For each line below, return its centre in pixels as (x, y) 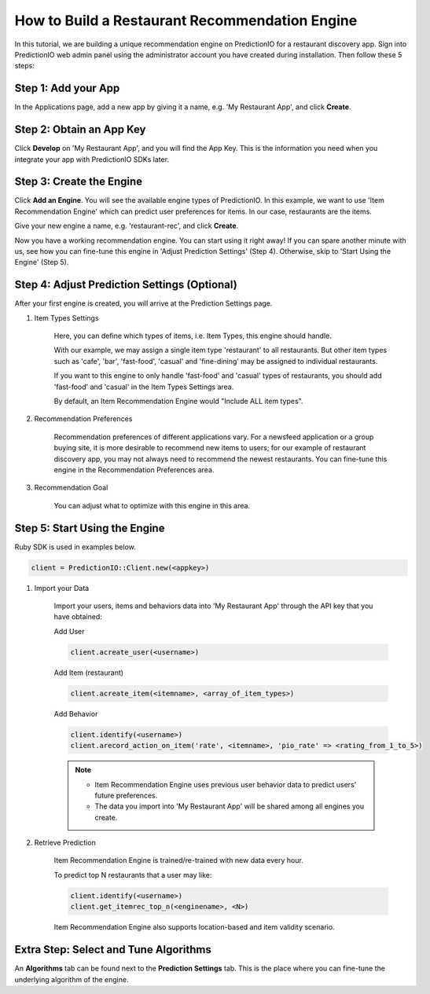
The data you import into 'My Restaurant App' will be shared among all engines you (230, 806)
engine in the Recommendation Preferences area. (134, 469)
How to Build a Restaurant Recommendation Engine (186, 20)
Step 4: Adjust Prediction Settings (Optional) (126, 285)
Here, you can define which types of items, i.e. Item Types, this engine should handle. (193, 336)
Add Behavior (76, 713)
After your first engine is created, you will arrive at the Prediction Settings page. (143, 303)
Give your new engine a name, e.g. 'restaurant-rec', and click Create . (127, 226)
